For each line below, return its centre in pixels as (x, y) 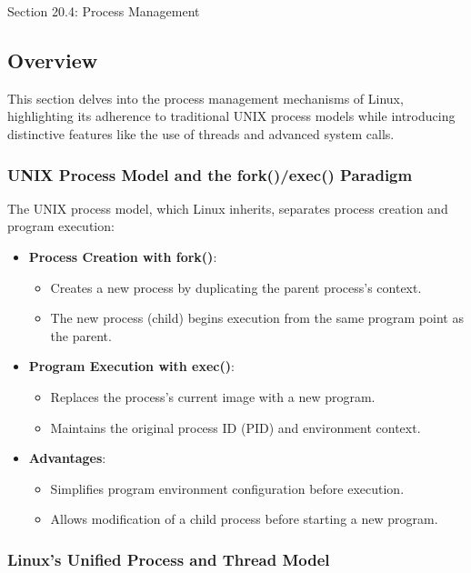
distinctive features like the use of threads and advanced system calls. (201, 133)
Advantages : (67, 458)
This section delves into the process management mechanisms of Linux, (205, 98)
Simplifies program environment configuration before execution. (227, 488)
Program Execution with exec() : (131, 366)
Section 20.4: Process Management (104, 11)
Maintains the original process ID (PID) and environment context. (235, 427)
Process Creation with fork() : (123, 256)
